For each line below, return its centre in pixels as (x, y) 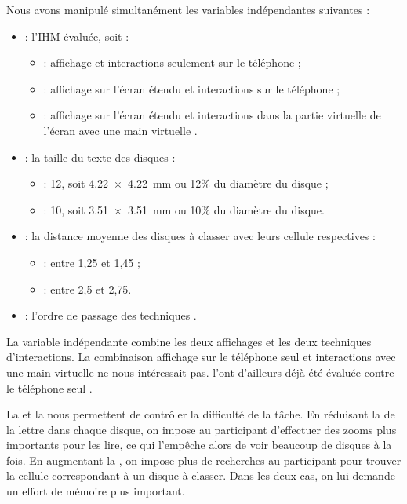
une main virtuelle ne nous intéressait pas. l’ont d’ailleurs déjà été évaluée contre (200, 372)
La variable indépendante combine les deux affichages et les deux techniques (189, 341)
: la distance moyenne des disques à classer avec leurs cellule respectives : (200, 236)
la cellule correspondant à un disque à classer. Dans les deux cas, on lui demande (201, 475)
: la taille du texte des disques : (100, 157)
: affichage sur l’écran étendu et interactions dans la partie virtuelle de (212, 115)
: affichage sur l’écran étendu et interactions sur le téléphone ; (192, 88)
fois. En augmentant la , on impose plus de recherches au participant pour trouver (204, 460)
